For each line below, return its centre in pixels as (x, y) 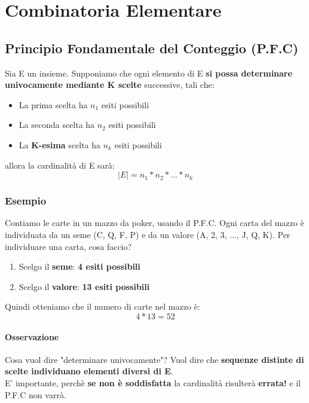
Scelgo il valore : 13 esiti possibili (84, 286)
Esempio (26, 201)
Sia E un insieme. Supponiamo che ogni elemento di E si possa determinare (149, 73)
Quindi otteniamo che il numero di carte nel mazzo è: (103, 306)
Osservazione (32, 336)
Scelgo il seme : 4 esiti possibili (79, 266)
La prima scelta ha (53, 104)
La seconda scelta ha (57, 125)
